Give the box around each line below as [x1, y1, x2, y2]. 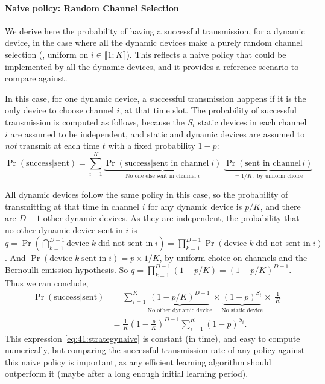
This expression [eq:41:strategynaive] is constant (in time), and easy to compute [5, 332, 300, 344]
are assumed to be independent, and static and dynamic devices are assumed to [10, 127, 305, 140]
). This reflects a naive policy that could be [126, 48, 286, 60]
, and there [260, 200, 301, 212]
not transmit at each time [5, 139, 100, 152]
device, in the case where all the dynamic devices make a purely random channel [5, 36, 303, 49]
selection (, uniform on [5, 48, 89, 60]
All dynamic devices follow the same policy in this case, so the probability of [5, 187, 288, 200]
